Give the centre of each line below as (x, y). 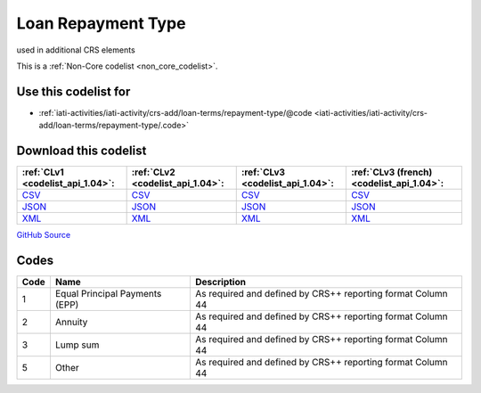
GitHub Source (44, 235)
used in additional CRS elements (76, 50)
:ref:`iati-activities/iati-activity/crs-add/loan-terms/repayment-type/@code (175, 112)
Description (221, 282)
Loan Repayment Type (101, 23)
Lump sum (77, 345)
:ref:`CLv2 (153, 172)
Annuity (71, 323)
